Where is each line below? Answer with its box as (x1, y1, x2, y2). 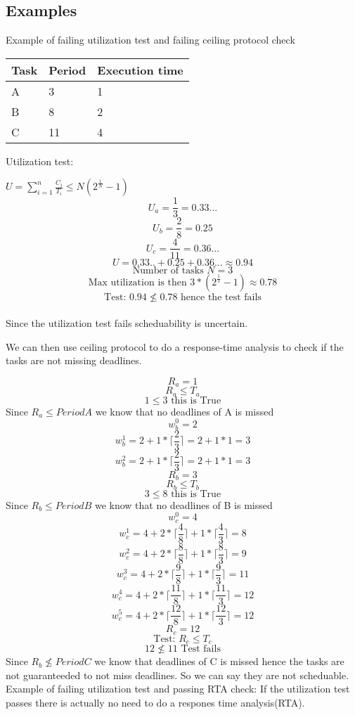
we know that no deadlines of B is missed (94, 497, 273, 512)
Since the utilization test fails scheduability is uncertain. (6, 316, 248, 330)
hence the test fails (181, 292, 262, 302)
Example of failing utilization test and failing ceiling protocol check (6, 32, 295, 47)
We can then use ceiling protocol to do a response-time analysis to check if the (6, 339, 344, 354)
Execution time (97, 61, 183, 78)
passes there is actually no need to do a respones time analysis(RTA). (6, 695, 305, 709)
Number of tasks (132, 265, 204, 276)
